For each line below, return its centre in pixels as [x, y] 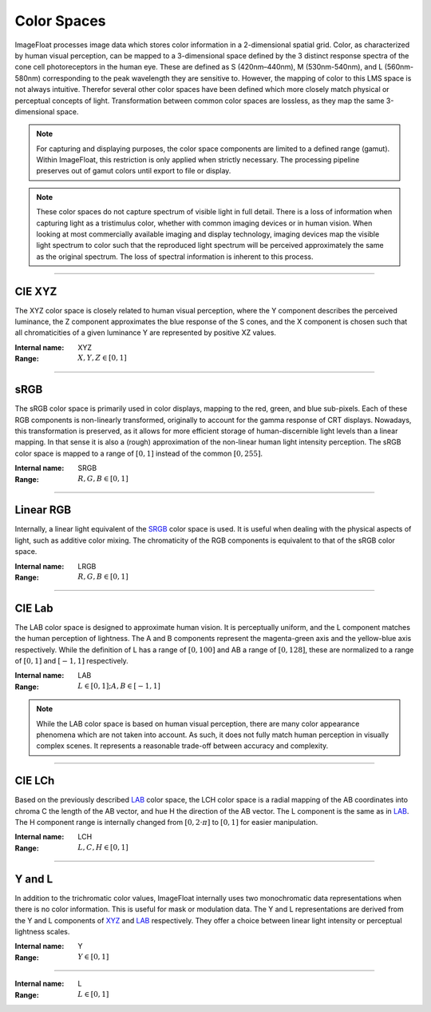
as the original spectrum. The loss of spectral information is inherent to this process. [175, 257]
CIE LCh [35, 781]
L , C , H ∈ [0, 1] [103, 847]
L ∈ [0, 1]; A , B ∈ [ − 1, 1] [119, 686]
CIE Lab [34, 608]
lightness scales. [42, 931]
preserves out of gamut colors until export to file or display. [134, 171]
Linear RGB [43, 510]
